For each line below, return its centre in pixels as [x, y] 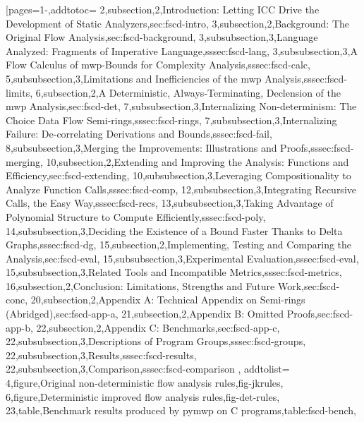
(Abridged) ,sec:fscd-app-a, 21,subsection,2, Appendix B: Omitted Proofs [160, 314]
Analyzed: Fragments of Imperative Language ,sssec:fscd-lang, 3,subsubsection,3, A [182, 50]
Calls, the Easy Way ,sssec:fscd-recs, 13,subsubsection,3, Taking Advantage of [170, 203]
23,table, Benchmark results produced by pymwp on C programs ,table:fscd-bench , [181, 410]
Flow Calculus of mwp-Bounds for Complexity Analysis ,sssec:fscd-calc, [158, 65]
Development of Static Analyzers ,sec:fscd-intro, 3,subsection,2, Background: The [178, 23]
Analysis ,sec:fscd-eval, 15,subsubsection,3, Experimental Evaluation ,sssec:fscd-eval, [182, 258]
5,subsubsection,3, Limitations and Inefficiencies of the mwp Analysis [153, 78]
